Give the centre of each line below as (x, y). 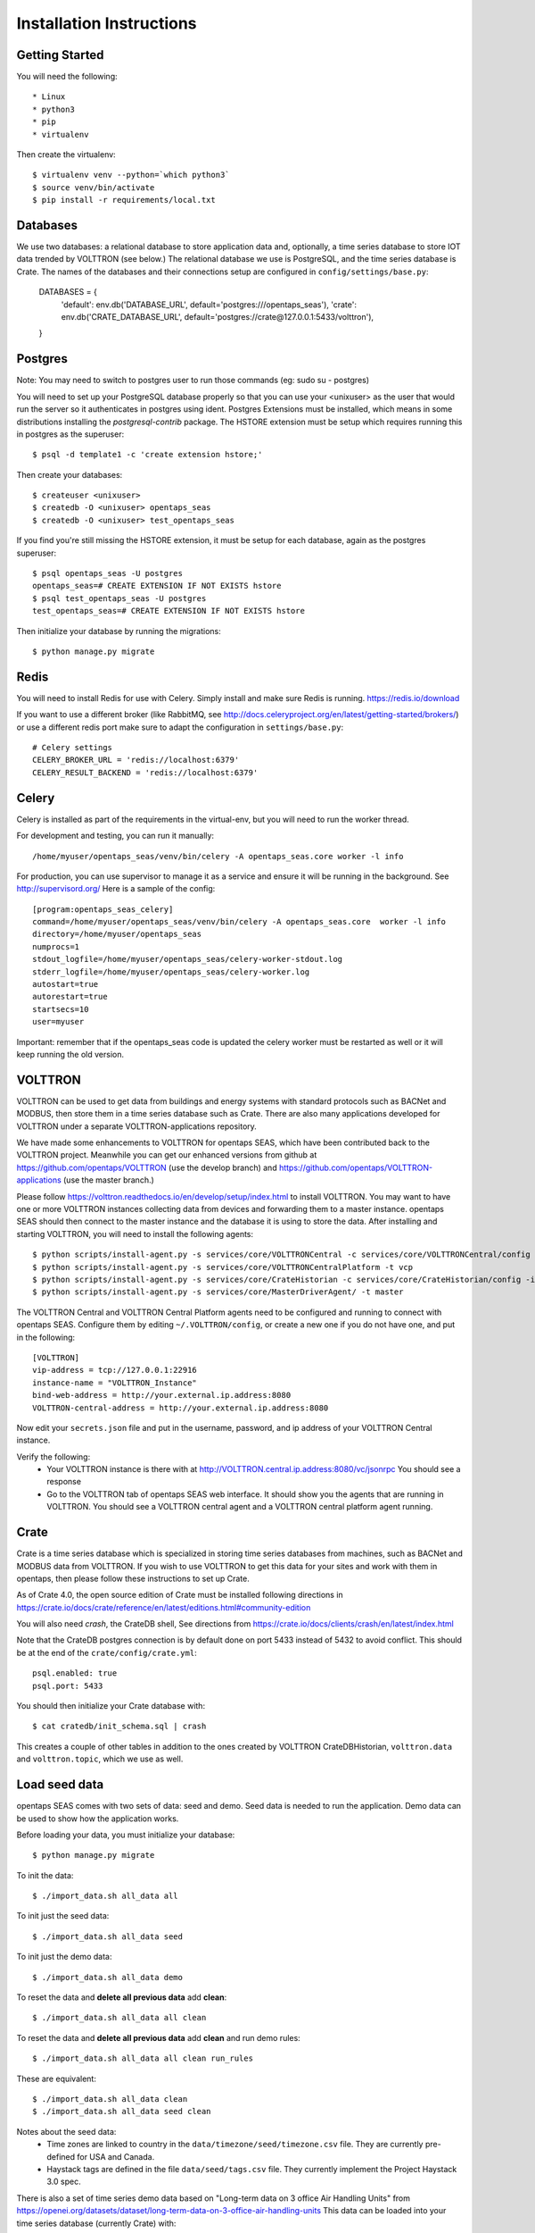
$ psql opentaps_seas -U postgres (107, 573)
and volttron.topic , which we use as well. (100, 1759)
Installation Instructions (107, 23)
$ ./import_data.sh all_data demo (107, 1977)
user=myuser (58, 1022)
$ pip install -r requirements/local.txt (124, 200)
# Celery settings (73, 748)
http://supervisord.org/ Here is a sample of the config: (116, 889)
